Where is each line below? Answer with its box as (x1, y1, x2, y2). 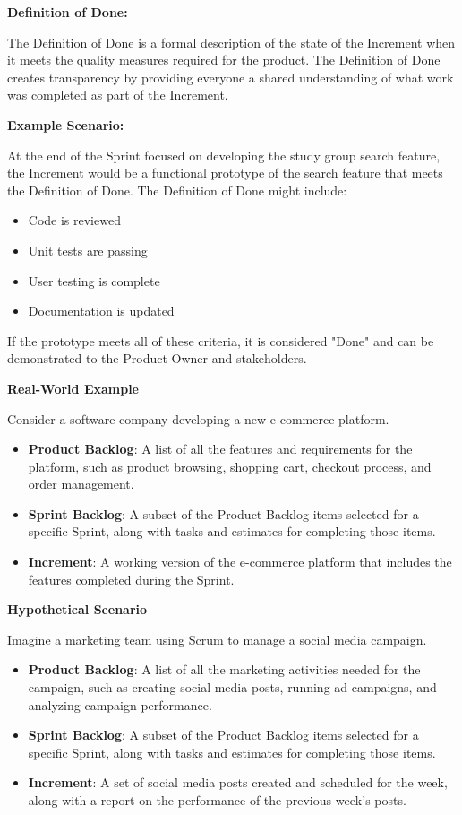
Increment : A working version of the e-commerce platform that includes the (28, 552, 452, 571)
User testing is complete (28, 271, 160, 290)
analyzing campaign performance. (28, 695, 212, 714)
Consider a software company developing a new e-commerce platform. (7, 409, 389, 428)
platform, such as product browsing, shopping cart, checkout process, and (28, 456, 432, 475)
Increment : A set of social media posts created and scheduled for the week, (28, 773, 448, 792)
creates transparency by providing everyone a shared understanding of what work (7, 67, 454, 86)
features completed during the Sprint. (28, 569, 235, 588)
